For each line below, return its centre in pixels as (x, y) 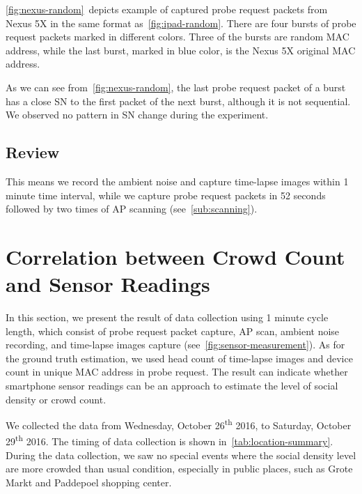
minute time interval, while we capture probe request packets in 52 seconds (166, 195)
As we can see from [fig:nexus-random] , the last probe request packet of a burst (176, 87)
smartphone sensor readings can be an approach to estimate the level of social (172, 386)
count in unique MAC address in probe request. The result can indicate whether (177, 372)
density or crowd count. (56, 399)
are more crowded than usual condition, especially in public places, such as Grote (179, 469)
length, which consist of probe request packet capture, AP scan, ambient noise (173, 331)
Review (33, 152)
